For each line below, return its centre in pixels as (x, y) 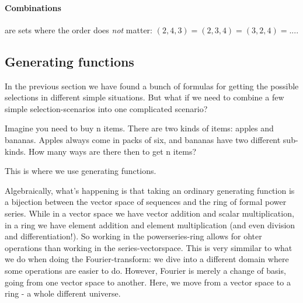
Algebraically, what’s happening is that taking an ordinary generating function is (150, 190)
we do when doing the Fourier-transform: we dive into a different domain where (147, 259)
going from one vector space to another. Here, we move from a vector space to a (148, 282)
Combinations (33, 7)
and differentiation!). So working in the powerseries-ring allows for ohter (133, 236)
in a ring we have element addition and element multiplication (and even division (150, 224)
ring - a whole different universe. (63, 293)
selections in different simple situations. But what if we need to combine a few (144, 97)
